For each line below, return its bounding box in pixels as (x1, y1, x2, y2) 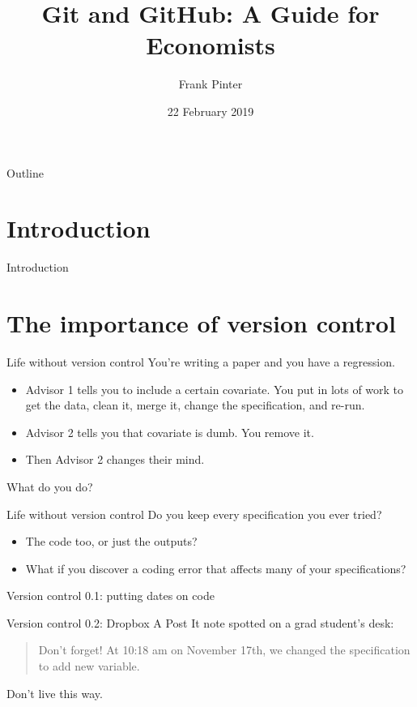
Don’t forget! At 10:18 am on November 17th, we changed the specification (38, 641, 411, 658)
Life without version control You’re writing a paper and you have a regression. (6, 353, 395, 370)
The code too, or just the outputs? (25, 533, 198, 550)
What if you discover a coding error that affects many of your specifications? (25, 559, 406, 576)
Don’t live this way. (6, 684, 103, 701)
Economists (146, 28, 275, 62)
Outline (6, 164, 44, 181)
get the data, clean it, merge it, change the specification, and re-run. (25, 396, 365, 413)
